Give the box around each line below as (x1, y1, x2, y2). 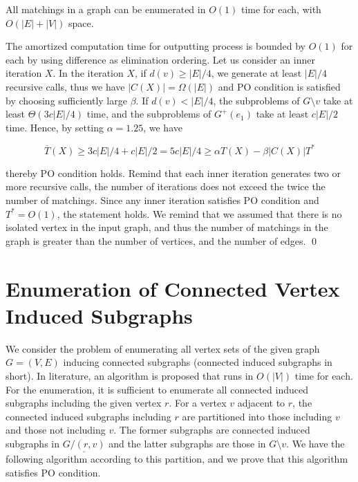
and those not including (6, 423, 106, 437)
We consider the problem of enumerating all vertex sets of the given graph (6, 341, 320, 355)
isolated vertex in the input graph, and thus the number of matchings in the (6, 220, 328, 234)
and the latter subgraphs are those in (109, 436, 266, 450)
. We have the (286, 436, 345, 450)
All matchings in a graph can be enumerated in (6, 2, 206, 16)
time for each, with (241, 2, 321, 16)
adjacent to (237, 396, 285, 410)
